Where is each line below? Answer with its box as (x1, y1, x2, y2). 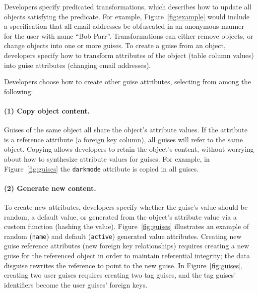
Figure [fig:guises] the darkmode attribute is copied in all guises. (4, 163, 199, 174)
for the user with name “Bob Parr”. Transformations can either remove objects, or (4, 30, 254, 41)
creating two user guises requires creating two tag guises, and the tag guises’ (4, 270, 236, 280)
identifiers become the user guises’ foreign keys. (4, 279, 148, 290)
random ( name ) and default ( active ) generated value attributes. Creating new (4, 231, 242, 241)
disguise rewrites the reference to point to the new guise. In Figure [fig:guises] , (4, 260, 243, 270)
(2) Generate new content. (4, 182, 96, 193)
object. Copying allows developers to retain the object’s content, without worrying (4, 144, 254, 154)
